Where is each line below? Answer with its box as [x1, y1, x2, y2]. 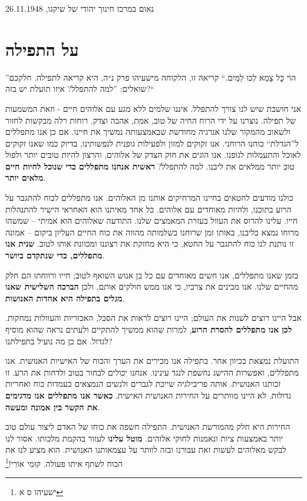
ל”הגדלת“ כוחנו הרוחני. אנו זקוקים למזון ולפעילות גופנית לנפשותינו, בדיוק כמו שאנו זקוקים [5, 137, 299, 149]
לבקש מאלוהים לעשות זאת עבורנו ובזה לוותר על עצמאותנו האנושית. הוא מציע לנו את [5, 443, 286, 456]
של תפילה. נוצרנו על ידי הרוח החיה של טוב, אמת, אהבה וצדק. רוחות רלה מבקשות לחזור [5, 114, 296, 126]
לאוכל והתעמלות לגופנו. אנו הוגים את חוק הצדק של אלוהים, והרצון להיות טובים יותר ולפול [5, 148, 301, 161]
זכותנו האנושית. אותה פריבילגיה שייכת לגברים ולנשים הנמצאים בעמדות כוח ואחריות [5, 377, 281, 390]
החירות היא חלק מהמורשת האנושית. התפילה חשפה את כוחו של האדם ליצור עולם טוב [5, 420, 291, 433]
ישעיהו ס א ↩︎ [19, 486, 64, 498]
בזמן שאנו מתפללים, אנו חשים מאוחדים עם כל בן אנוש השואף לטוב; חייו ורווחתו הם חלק [5, 268, 298, 281]
